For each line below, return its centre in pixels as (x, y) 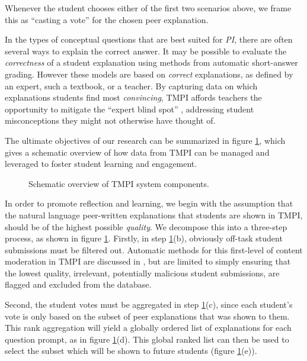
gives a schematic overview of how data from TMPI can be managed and (137, 152)
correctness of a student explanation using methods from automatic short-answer (151, 62)
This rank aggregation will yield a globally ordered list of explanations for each (148, 328)
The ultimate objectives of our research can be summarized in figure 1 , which (145, 140)
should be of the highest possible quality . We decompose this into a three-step (146, 226)
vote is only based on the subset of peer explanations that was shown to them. (147, 316)
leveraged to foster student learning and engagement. (101, 164)
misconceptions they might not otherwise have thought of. (110, 120)
